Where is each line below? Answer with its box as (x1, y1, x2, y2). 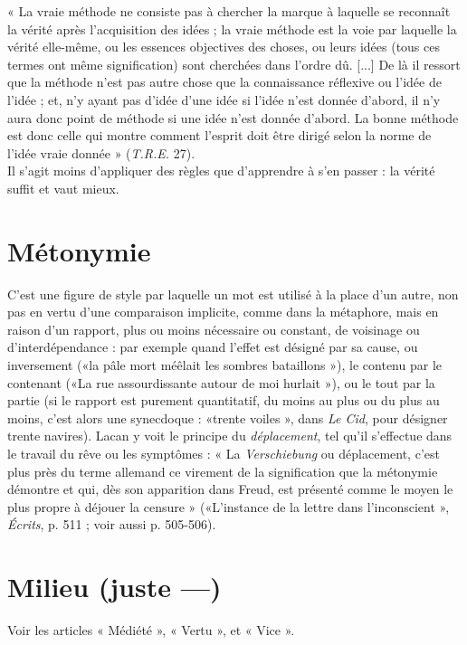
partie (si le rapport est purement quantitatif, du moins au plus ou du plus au (7, 391, 440, 410)
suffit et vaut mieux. (7, 178, 119, 197)
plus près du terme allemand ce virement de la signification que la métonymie (7, 461, 438, 480)
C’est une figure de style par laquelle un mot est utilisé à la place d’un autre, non (7, 284, 459, 303)
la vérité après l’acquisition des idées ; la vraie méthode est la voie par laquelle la (7, 19, 457, 38)
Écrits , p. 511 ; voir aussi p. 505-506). (7, 515, 216, 534)
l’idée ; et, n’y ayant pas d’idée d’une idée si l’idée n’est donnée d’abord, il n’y (7, 90, 441, 109)
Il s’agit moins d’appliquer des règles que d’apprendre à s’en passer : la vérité (7, 161, 435, 180)
